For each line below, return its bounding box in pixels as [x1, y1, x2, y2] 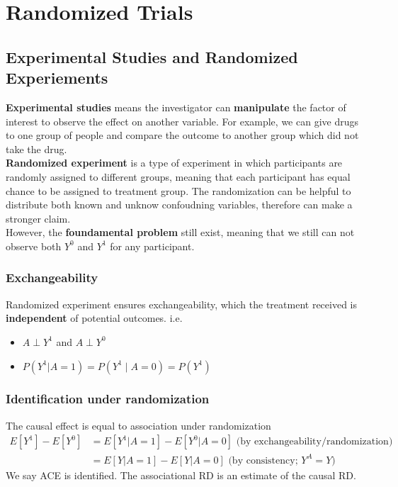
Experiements [6, 67, 108, 89]
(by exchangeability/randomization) [236, 437, 393, 447]
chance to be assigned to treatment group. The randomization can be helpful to [6, 183, 351, 198]
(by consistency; [228, 455, 298, 466]
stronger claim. [6, 211, 71, 225]
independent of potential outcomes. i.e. [6, 310, 183, 325]
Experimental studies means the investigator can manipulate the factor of [6, 99, 346, 114]
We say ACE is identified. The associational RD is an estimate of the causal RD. [6, 467, 356, 482]
